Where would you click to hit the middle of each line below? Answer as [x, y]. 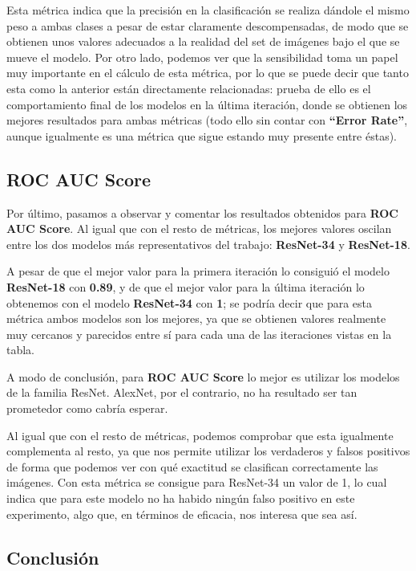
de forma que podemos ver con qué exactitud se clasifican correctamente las [192, 466]
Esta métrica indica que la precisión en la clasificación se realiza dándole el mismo [208, 10]
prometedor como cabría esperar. [87, 408]
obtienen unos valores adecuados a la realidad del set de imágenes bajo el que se [203, 41]
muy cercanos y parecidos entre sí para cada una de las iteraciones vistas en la [199, 334]
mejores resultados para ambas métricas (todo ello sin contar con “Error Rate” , [207, 120]
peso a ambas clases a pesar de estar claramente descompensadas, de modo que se [208, 25]
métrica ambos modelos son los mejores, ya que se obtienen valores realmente [196, 318]
